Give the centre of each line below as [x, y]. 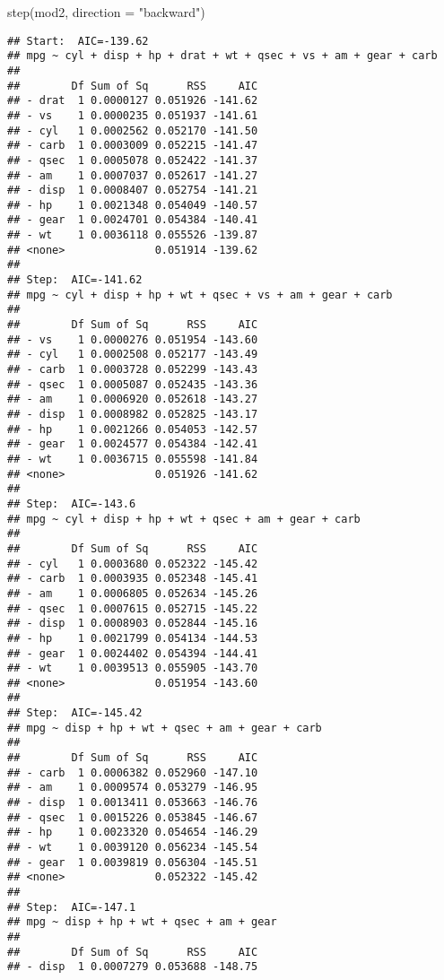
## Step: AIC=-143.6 [72, 503]
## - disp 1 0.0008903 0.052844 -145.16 [133, 624]
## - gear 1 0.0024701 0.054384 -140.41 [133, 220]
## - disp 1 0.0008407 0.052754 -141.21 [133, 191]
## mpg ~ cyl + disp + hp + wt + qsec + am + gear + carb [184, 519]
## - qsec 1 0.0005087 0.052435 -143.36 [133, 384]
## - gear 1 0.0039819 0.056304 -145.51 [133, 862]
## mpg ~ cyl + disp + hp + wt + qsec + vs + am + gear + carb [200, 295]
